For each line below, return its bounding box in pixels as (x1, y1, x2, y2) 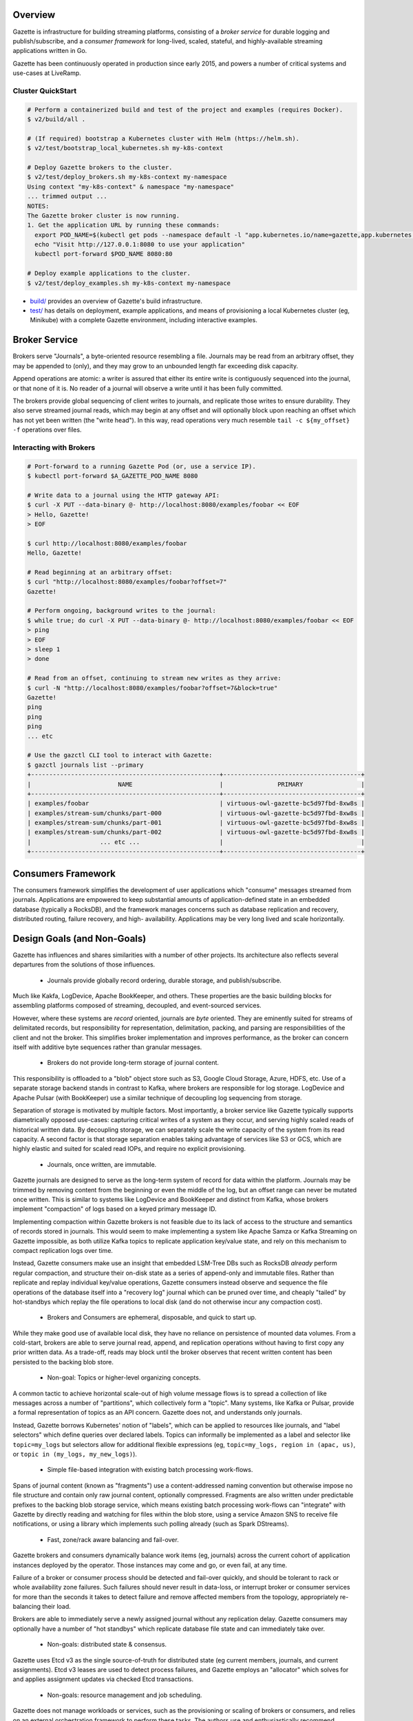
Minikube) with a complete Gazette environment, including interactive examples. (30, 316, 257, 324)
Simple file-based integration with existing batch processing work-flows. (47, 1466, 253, 1474)
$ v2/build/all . (27, 116, 86, 123)
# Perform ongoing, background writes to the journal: (27, 606, 216, 615)
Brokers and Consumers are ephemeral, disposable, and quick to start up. (47, 1313, 257, 1322)
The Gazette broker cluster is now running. (27, 211, 180, 220)
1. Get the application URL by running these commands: (27, 221, 220, 229)
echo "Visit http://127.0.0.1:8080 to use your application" (34, 241, 246, 249)
